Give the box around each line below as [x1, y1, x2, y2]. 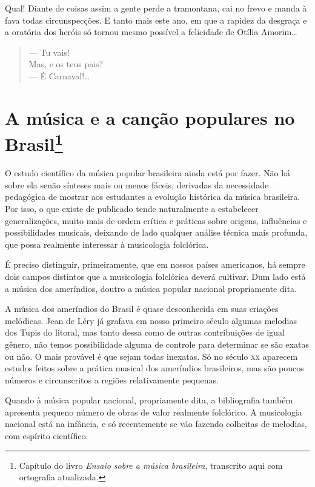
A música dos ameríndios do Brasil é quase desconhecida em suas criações [5, 302, 279, 315]
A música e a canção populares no [5, 105, 295, 130]
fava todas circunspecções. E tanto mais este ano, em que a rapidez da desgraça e [5, 13, 307, 26]
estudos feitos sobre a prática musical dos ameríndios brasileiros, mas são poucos [5, 362, 304, 374]
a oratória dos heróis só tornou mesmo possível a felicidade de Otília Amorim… [5, 25, 297, 38]
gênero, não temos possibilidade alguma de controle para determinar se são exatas [5, 337, 309, 350]
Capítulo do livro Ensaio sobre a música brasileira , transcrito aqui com [19, 459, 283, 471]
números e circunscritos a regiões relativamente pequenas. [5, 373, 219, 386]
